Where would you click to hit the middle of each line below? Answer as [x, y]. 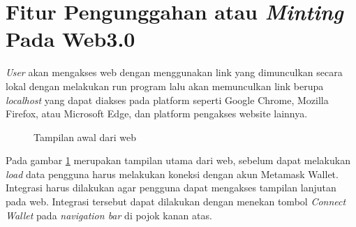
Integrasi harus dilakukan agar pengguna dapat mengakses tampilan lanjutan [171, 188]
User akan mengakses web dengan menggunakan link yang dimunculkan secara [174, 72]
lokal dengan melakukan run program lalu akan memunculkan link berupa [165, 86]
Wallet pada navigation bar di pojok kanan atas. [109, 215]
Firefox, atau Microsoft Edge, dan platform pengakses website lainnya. [157, 113]
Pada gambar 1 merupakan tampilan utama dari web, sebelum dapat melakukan [178, 160]
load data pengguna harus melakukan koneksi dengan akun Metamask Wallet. [172, 174]
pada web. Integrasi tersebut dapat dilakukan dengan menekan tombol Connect [176, 202]
